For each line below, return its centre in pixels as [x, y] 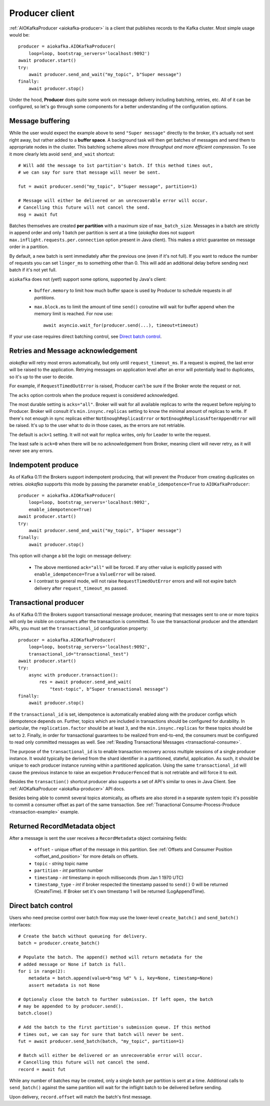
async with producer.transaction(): [73, 675]
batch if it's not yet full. [33, 270]
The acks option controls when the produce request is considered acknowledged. [94, 395]
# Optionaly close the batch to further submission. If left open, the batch [116, 999]
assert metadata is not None [64, 985]
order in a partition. [29, 247]
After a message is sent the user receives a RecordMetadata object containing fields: [98, 838]
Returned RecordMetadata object [62, 826]
